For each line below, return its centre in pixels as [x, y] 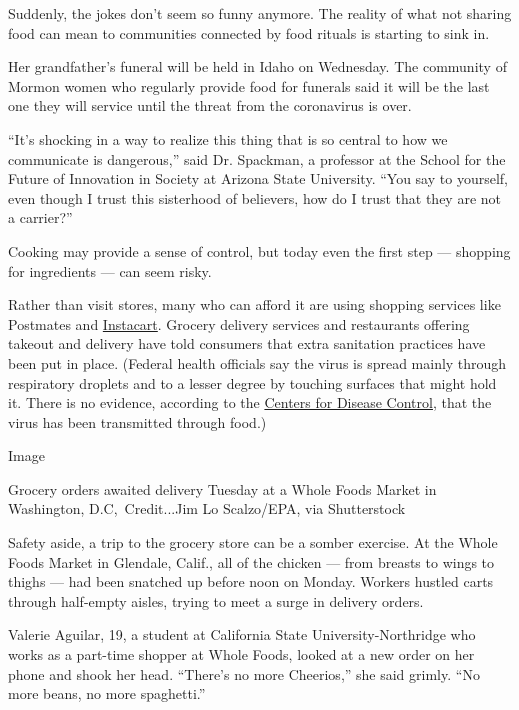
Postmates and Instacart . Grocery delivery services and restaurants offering [239, 323]
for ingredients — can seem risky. [110, 270]
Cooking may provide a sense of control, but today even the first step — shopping [259, 250]
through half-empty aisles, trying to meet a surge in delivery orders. [216, 600]
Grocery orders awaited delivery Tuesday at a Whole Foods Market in [222, 488]
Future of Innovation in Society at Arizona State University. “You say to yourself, [258, 178]
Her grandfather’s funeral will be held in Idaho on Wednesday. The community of [257, 66]
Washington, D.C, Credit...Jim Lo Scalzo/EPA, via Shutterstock [207, 508]
